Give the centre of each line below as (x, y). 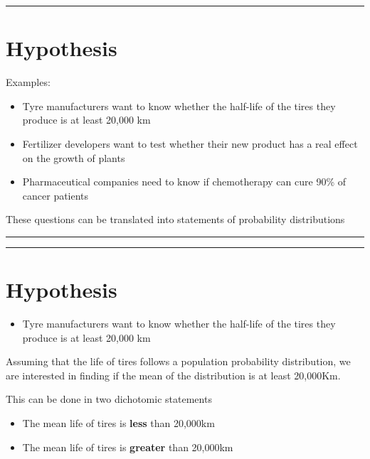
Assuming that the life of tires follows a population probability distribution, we (178, 361)
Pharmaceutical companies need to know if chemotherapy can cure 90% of (184, 182)
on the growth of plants (74, 157)
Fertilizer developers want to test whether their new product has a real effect (190, 143)
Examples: (28, 82)
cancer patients (55, 195)
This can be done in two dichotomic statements (109, 399)
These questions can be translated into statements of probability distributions (175, 219)
